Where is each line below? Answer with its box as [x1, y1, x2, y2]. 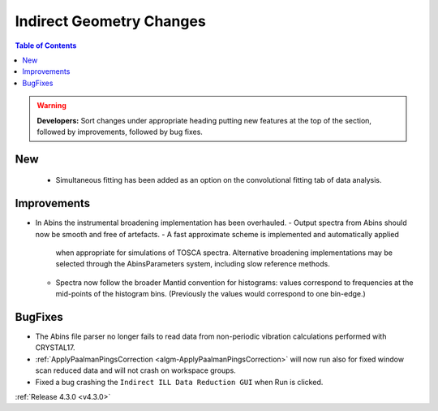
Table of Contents [15, 41, 77, 50]
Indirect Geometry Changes [15, 12, 206, 30]
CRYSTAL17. [35, 343, 76, 353]
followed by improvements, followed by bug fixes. [36, 127, 203, 136]
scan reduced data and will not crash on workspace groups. [35, 366, 237, 375]
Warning [36, 101, 67, 110]
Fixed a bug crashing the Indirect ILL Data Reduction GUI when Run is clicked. [35, 377, 324, 387]
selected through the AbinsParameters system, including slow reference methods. [55, 259, 330, 269]
